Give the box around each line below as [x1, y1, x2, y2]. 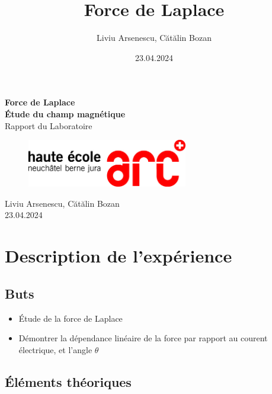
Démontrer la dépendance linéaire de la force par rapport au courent [18, 332, 268, 344]
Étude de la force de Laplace [18, 312, 123, 324]
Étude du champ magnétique [5, 107, 126, 120]
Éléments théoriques [5, 372, 132, 390]
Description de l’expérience [5, 244, 232, 268]
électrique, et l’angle [18, 343, 92, 355]
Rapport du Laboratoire [5, 119, 92, 132]
